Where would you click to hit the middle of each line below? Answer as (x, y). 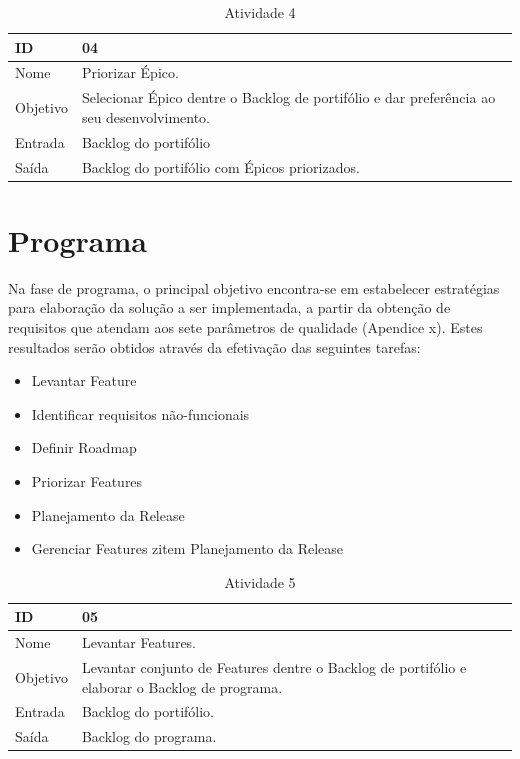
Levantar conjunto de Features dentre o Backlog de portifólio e (274, 667)
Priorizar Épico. (130, 72)
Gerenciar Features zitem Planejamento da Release (187, 548)
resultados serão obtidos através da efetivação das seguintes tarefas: (214, 346)
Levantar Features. (139, 642)
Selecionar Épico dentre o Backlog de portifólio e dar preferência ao (288, 97)
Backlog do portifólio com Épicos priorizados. (220, 166)
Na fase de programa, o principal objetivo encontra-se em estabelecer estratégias (254, 287)
